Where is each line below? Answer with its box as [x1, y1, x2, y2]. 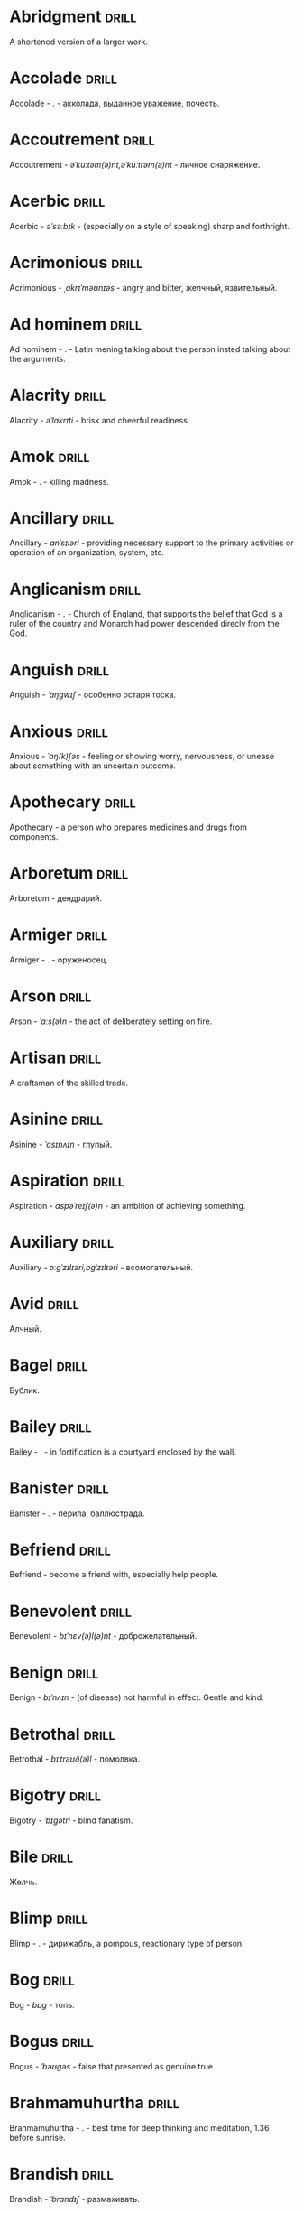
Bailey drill [9, 1416, 92, 1437]
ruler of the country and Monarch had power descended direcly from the [9, 618, 280, 629]
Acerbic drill [9, 191, 106, 211]
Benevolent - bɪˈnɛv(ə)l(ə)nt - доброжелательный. [9, 1631, 197, 1641]
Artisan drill [9, 1047, 102, 1068]
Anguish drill [9, 659, 110, 680]
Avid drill [9, 1293, 79, 1314]
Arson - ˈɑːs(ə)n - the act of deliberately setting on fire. [9, 1016, 213, 1027]
